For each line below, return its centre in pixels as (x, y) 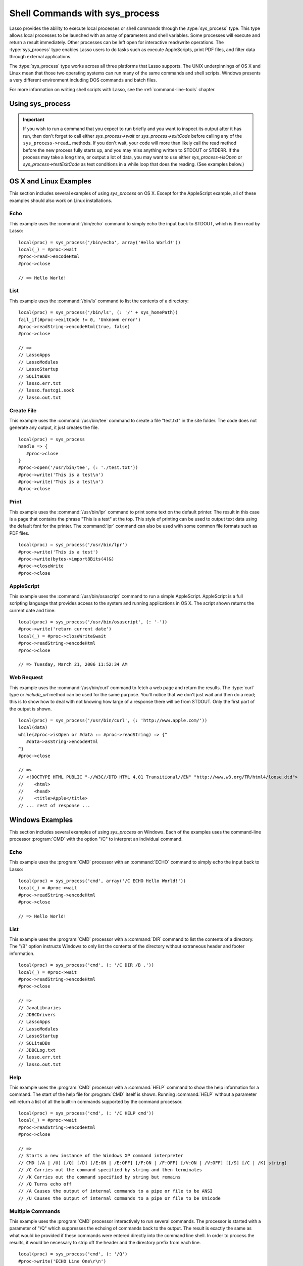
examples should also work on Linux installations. (61, 201)
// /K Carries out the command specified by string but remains (100, 1177)
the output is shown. (31, 708)
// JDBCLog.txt (37, 1050)
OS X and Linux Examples (50, 182)
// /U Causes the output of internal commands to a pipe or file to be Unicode (119, 1198)
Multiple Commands (35, 1211)
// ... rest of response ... (54, 805)
